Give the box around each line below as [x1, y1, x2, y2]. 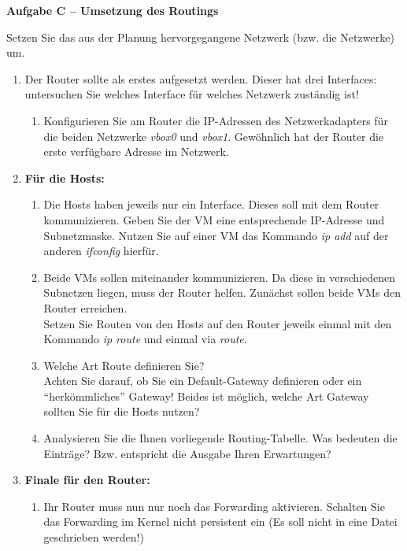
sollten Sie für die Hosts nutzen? [43, 403, 200, 420]
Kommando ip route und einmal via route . [43, 331, 247, 347]
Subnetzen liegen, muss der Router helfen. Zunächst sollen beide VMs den [43, 284, 401, 301]
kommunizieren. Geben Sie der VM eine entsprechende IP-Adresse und [43, 211, 385, 227]
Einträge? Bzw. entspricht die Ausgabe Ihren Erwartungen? [43, 445, 331, 461]
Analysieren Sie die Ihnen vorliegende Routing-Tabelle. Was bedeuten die [43, 430, 398, 446]
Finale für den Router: [24, 471, 150, 488]
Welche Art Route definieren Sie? [43, 357, 205, 373]
